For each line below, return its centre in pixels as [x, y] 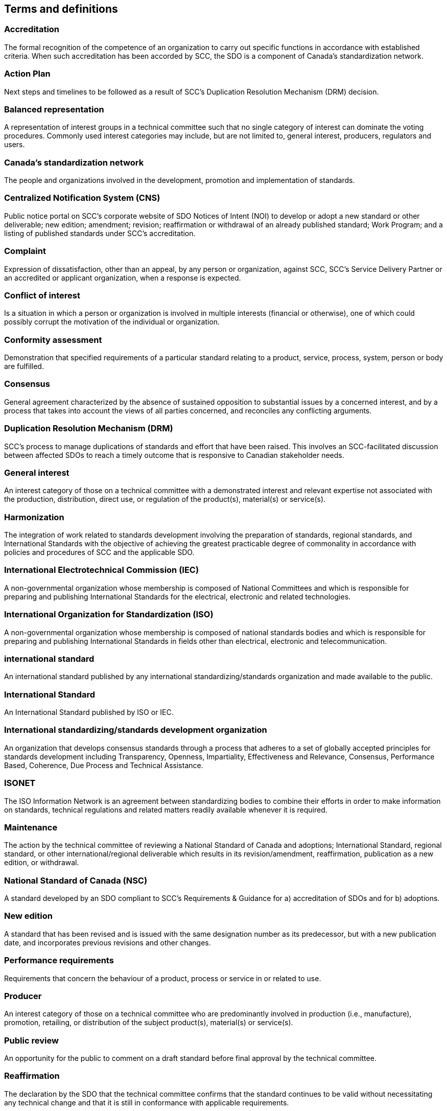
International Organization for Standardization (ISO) [109, 615]
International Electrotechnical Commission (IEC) [102, 570]
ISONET [20, 783]
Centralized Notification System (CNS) [82, 198]
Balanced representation [54, 109]
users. [15, 145]
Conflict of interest [42, 295]
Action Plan [27, 74]
